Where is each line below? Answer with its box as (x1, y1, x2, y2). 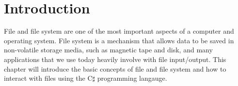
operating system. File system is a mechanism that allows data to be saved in (4, 35, 234, 45)
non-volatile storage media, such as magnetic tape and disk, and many (4, 45, 213, 55)
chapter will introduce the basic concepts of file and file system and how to (4, 63, 226, 74)
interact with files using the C (4, 73, 93, 83)
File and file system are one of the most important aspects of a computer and (4, 26, 234, 36)
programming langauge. (97, 73, 167, 83)
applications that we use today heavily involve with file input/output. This (4, 54, 226, 64)
